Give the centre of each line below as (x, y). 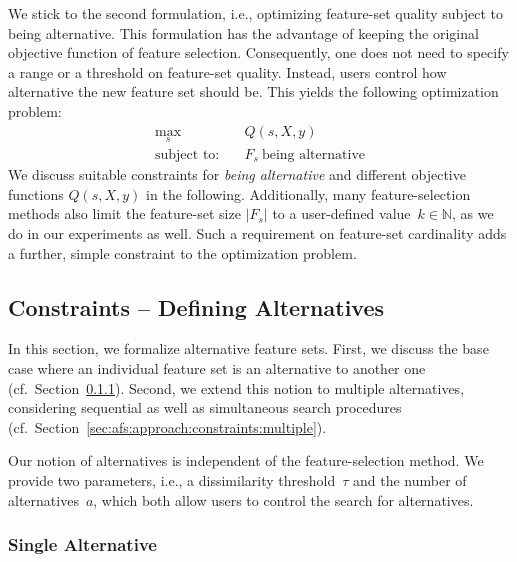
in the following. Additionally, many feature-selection (308, 193)
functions (36, 193)
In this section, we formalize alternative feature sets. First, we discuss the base (248, 348)
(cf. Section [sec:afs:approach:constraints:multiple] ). (167, 426)
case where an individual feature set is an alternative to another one (217, 368)
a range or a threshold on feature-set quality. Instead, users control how (227, 71)
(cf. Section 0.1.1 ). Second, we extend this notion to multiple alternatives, (236, 387)
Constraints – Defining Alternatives (196, 306)
